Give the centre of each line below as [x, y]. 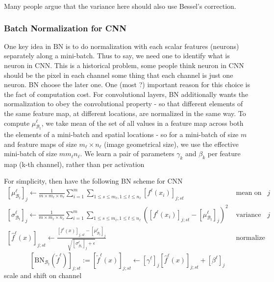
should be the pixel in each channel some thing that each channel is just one [119, 75]
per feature [224, 153]
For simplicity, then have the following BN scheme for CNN [93, 180]
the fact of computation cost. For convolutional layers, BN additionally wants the [126, 94]
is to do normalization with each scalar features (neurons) [152, 46]
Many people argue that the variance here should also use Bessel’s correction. [120, 6]
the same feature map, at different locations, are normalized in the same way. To [125, 113]
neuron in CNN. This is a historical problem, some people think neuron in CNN [124, 65]
